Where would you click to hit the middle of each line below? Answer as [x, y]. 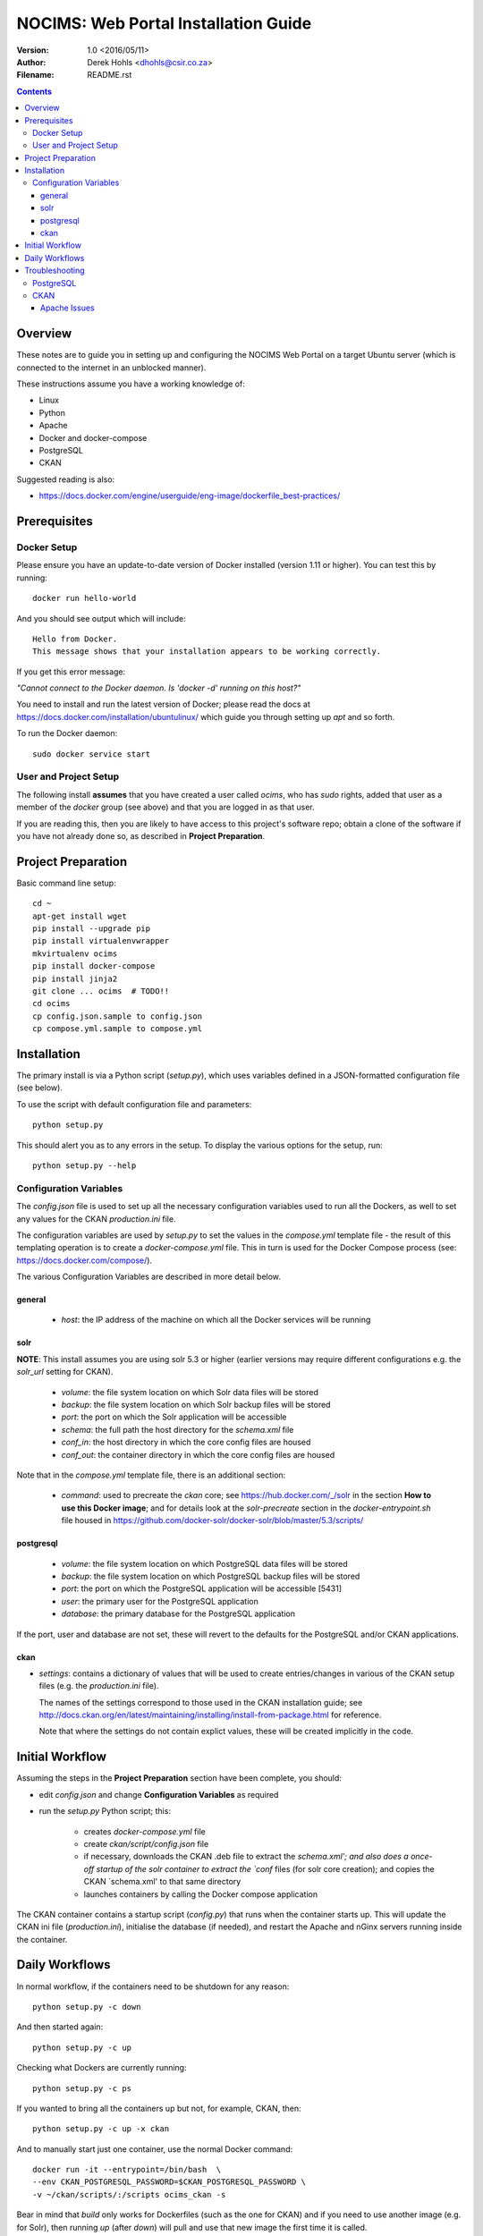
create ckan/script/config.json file [146, 1843]
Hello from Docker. [75, 639]
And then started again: [60, 2027]
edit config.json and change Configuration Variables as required [159, 1794]
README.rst [110, 75]
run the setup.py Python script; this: [105, 1811]
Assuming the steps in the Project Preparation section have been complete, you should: [179, 1778]
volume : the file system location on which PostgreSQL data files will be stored [204, 1563]
